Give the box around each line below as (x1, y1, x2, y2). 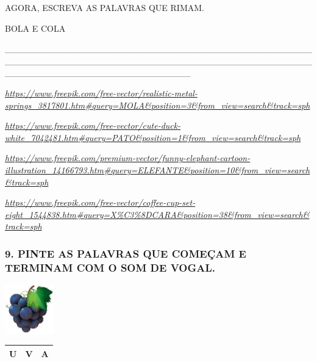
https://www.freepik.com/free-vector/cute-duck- (5, 119, 181, 132)
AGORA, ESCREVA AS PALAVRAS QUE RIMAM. (5, 1, 204, 13)
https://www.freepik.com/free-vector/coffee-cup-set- (5, 196, 196, 209)
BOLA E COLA (5, 21, 66, 34)
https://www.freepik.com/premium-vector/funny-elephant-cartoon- (5, 151, 251, 164)
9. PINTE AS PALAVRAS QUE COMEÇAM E (5, 245, 246, 261)
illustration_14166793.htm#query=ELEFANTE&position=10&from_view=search (5, 163, 310, 176)
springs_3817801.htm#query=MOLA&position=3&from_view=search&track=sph (5, 98, 310, 111)
